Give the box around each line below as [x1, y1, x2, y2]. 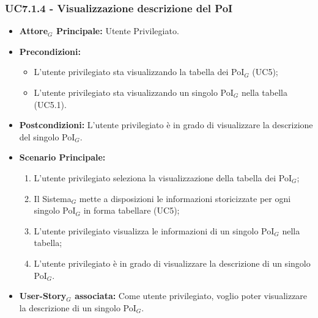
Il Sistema [34, 192, 72, 204]
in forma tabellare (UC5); [83, 204, 180, 217]
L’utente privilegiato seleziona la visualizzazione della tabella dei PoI [34, 171, 292, 184]
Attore [19, 24, 48, 37]
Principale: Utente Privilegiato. [56, 24, 179, 37]
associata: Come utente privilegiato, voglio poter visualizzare [75, 289, 308, 302]
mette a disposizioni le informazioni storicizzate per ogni [79, 192, 291, 204]
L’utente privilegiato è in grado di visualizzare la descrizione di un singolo [34, 256, 311, 269]
